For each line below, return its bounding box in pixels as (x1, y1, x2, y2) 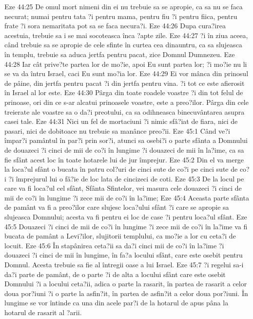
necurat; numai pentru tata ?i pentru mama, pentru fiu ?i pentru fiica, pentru (4, 11, 237, 21)
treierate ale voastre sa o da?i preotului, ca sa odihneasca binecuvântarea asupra (4, 106, 245, 117)
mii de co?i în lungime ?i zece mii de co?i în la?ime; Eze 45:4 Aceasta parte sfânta (4, 192, 249, 202)
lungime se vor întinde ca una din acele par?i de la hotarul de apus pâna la (4, 298, 229, 308)
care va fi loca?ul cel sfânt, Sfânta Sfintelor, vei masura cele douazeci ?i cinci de (4, 183, 242, 193)
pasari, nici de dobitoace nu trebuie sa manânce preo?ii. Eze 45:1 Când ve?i (4, 125, 230, 136)
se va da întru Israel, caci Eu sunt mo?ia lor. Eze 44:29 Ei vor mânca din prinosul (4, 68, 249, 79)
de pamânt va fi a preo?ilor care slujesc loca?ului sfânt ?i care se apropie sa (4, 202, 229, 212)
